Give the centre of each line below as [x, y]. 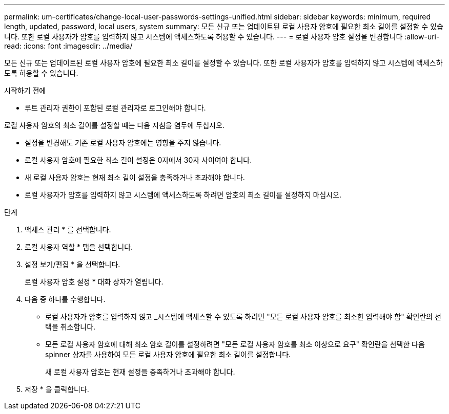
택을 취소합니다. [70, 327]
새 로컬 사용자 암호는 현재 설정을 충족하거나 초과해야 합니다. [140, 372]
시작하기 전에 [25, 90]
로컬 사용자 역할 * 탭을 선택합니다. [79, 247]
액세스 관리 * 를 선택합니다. [68, 230]
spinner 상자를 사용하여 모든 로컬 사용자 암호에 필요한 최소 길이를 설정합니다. [168, 354]
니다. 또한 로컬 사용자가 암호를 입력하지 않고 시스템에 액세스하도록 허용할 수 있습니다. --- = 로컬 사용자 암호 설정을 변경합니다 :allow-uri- [222, 37]
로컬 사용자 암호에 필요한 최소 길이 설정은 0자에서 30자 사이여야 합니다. [138, 160]
